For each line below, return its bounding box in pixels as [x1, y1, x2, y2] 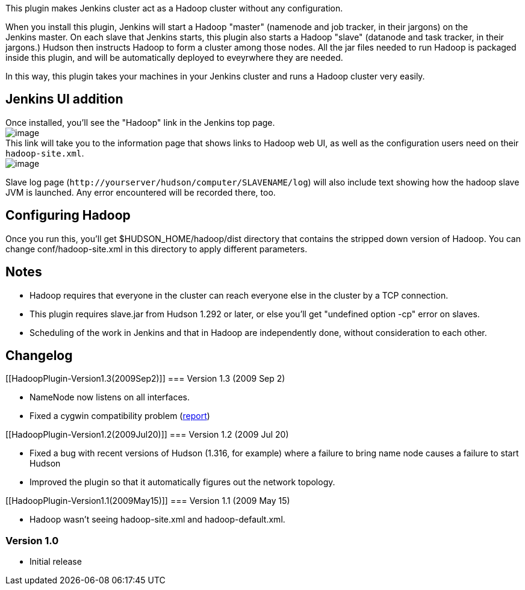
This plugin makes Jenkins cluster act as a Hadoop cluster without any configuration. [5, 3, 343, 13]
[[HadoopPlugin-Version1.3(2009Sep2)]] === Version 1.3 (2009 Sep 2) [5, 373, 285, 384]
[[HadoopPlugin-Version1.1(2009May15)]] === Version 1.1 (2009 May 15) [5, 495, 290, 506]
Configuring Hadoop [5, 208, 131, 223]
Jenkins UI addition [5, 92, 123, 107]
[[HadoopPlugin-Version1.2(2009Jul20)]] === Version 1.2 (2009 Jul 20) [5, 429, 289, 440]
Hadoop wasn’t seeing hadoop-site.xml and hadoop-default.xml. [30, 514, 285, 525]
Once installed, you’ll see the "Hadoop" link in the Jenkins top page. [5, 117, 275, 128]
